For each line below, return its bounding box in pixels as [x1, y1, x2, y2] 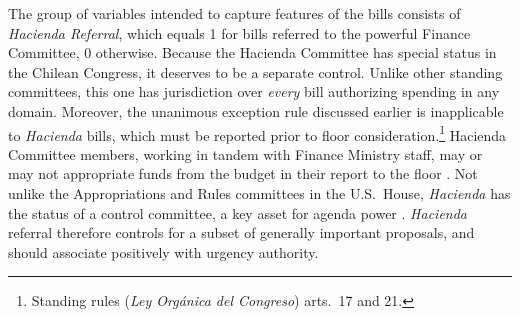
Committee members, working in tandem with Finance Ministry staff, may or [8, 143, 483, 164]
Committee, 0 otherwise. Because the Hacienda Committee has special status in [8, 42, 497, 63]
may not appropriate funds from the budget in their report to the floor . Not [8, 163, 478, 184]
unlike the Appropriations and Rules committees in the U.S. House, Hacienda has [8, 183, 511, 203]
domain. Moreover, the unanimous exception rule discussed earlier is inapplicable [8, 100, 504, 121]
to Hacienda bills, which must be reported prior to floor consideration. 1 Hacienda [8, 121, 507, 145]
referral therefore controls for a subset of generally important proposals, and [8, 222, 475, 243]
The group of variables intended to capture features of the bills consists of [8, 3, 461, 23]
